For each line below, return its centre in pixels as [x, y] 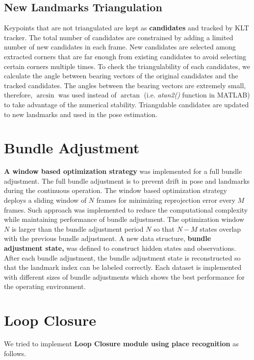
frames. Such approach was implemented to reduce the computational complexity [126, 209]
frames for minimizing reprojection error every [166, 200]
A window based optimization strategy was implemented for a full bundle [123, 171]
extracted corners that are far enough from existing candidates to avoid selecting [125, 56]
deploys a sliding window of [45, 200]
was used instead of [88, 95]
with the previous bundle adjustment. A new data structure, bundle [108, 238]
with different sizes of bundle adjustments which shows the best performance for [125, 276]
